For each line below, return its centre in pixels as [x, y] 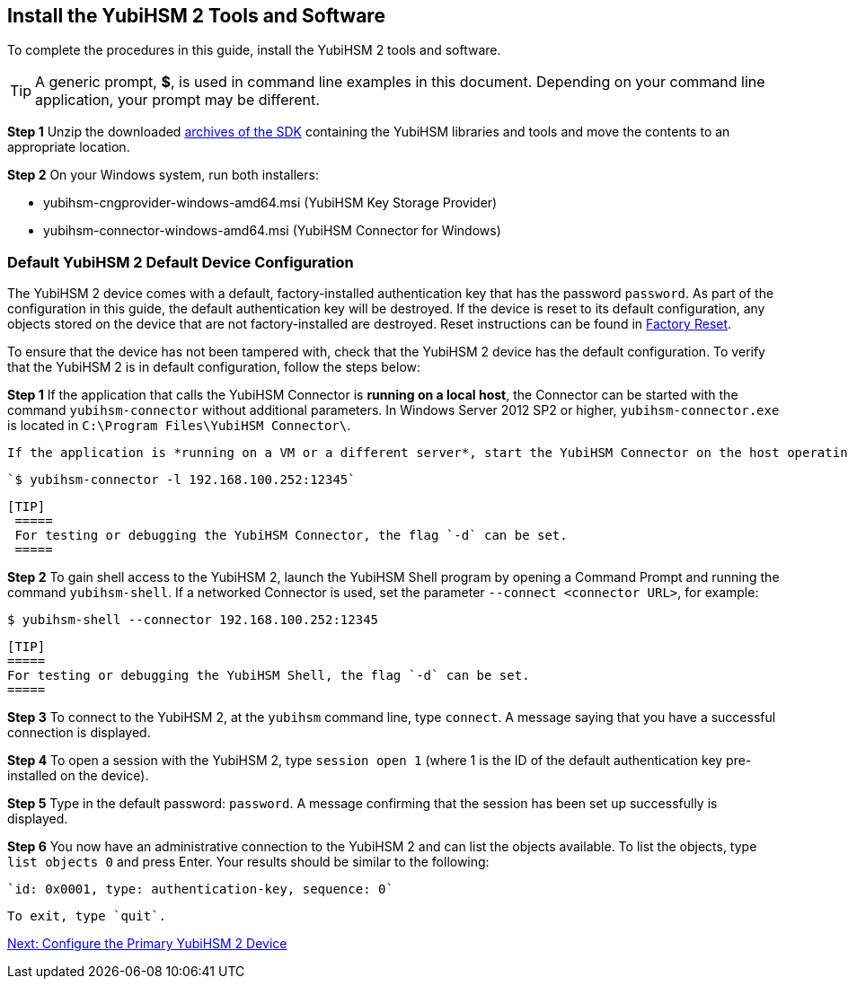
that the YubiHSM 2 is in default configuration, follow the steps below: [214, 367]
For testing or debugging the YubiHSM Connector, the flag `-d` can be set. [291, 536]
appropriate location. [69, 147]
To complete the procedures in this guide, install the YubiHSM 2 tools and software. [254, 50]
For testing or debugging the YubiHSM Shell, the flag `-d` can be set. [269, 676]
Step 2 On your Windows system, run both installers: [163, 175]
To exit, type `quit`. [87, 916]
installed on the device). [78, 776]
